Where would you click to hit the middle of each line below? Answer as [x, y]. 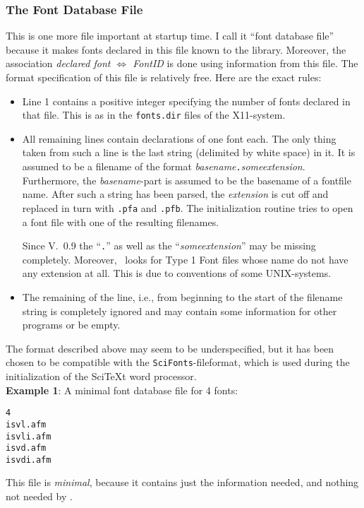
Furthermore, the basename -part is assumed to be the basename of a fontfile [187, 180]
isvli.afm [29, 436]
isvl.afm [26, 424]
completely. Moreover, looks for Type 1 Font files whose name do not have [185, 259]
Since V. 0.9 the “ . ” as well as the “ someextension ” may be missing [169, 246]
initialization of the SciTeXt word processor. [101, 376]
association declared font [58, 63]
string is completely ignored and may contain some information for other [180, 311]
